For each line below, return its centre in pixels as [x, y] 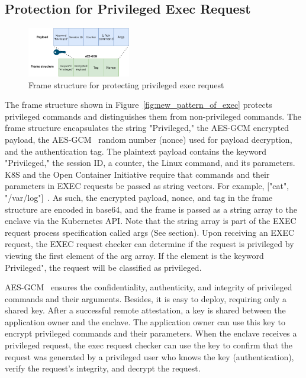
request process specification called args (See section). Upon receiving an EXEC [150, 232]
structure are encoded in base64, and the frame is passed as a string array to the [151, 209]
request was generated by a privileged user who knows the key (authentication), [149, 356]
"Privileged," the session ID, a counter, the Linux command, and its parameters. [150, 163]
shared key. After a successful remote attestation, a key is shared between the [145, 310]
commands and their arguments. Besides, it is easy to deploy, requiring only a [146, 298]
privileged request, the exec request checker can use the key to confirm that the [149, 345]
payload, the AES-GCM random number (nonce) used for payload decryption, [149, 139]
